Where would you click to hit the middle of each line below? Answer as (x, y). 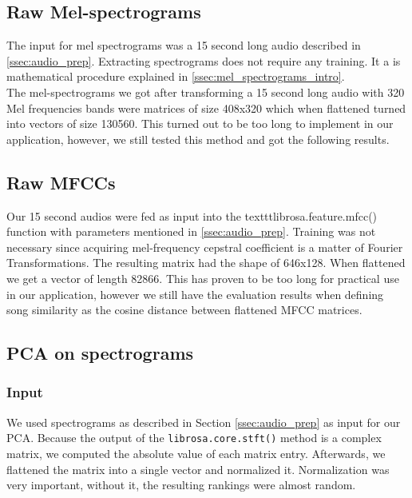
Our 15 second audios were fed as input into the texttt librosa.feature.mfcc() (192, 215)
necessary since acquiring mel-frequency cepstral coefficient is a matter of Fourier (205, 247)
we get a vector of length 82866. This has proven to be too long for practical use (203, 278)
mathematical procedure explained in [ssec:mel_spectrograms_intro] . (176, 76)
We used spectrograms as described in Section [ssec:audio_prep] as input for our (204, 422)
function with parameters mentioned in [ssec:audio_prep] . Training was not (191, 231)
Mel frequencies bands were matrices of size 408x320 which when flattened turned (206, 108)
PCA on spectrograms (100, 353)
